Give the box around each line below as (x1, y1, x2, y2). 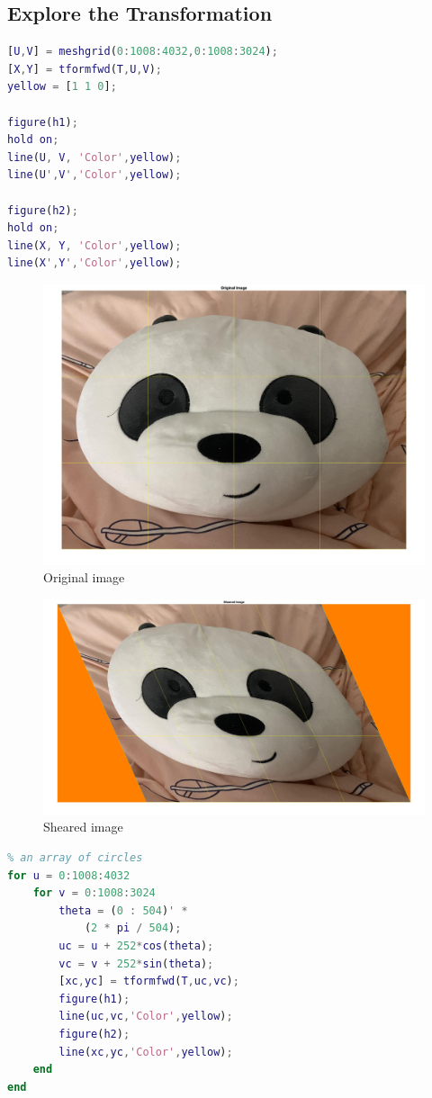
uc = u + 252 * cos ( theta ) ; (58, 939, 214, 952)
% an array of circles (7, 850, 143, 864)
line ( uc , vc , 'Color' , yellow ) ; (58, 1010, 233, 1023)
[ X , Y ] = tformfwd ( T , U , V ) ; (7, 62, 163, 76)
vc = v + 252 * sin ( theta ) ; (58, 957, 214, 970)
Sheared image (43, 817, 123, 836)
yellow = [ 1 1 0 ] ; (7, 80, 117, 94)
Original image (43, 568, 125, 587)
